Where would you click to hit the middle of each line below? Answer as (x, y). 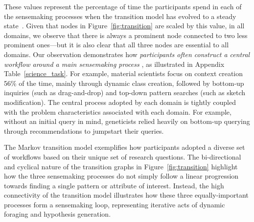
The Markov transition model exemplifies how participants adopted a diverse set (125, 147)
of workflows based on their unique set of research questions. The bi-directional (123, 156)
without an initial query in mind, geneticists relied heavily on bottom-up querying (127, 121)
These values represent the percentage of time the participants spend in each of (123, 6)
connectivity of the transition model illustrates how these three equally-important (126, 195)
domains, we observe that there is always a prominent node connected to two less (126, 35)
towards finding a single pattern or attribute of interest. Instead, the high (114, 185)
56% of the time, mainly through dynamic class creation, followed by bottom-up (124, 83)
